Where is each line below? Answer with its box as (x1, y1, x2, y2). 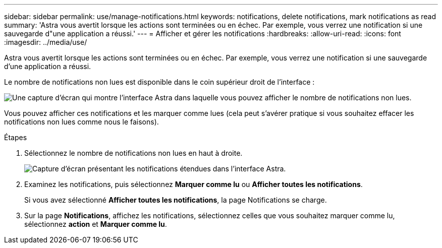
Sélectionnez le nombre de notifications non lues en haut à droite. (24, 149, 243, 157)
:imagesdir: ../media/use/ (4, 38, 87, 46)
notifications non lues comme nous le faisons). (4, 117, 159, 126)
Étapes (4, 133, 27, 142)
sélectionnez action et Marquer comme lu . (24, 220, 167, 228)
